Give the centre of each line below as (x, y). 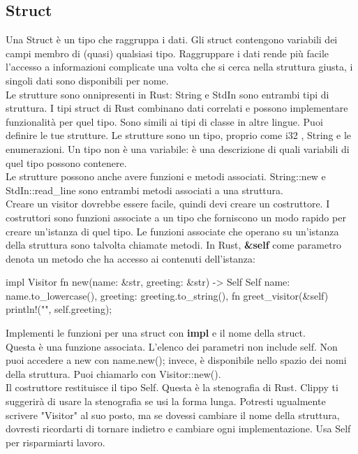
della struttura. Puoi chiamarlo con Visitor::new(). (113, 373)
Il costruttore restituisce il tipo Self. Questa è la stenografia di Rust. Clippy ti (172, 387)
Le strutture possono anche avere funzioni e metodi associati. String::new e (166, 176)
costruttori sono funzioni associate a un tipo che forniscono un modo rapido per (176, 217)
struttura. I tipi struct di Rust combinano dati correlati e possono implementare (177, 108)
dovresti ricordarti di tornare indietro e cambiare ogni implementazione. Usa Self (178, 429)
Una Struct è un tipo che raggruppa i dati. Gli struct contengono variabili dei (172, 39)
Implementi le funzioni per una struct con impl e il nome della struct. (156, 333)
